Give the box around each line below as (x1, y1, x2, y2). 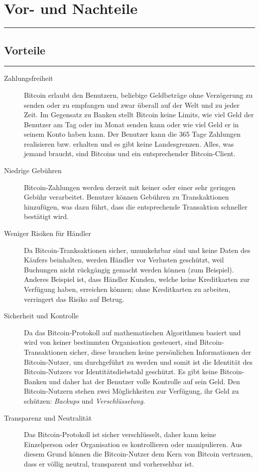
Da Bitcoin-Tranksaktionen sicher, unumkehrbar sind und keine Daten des (24, 244, 251, 255)
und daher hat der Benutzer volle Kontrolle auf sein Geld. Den (49, 376, 240, 386)
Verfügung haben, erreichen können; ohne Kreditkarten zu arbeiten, (24, 284, 231, 294)
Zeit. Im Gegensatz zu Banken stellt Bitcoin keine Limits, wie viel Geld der (24, 109, 254, 120)
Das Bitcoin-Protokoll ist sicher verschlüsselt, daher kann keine (24, 429, 216, 440)
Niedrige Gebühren (4, 165, 62, 176)
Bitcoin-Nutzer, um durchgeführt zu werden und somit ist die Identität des (24, 356, 253, 367)
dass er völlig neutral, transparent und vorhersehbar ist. (24, 458, 194, 469)
